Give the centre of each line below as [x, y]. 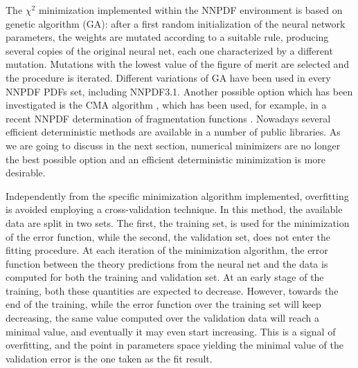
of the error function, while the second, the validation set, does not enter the [168, 236]
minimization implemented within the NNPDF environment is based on [190, 10]
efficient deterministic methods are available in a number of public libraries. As [173, 132]
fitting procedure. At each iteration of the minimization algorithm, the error [167, 250]
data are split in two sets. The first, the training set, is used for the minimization [178, 222]
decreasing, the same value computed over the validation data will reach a [162, 318]
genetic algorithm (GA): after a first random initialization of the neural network [176, 23]
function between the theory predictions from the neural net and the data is [167, 263]
